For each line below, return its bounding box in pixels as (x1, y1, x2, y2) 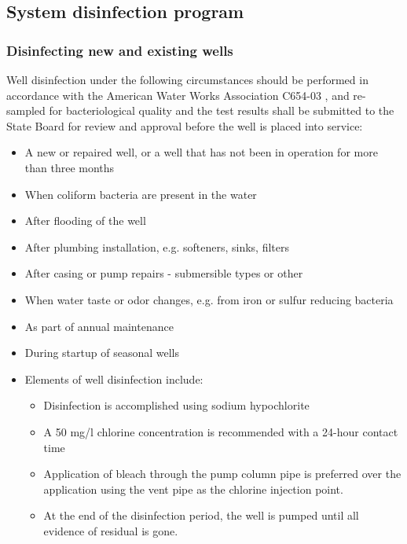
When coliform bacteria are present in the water (24, 186, 257, 202)
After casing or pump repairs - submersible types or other (24, 265, 303, 281)
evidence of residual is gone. (43, 522, 178, 538)
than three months (24, 159, 115, 175)
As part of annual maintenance (24, 318, 174, 334)
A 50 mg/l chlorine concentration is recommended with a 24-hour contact (43, 423, 398, 439)
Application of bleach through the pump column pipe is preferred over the (43, 465, 401, 482)
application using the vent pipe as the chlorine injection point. (43, 480, 343, 497)
